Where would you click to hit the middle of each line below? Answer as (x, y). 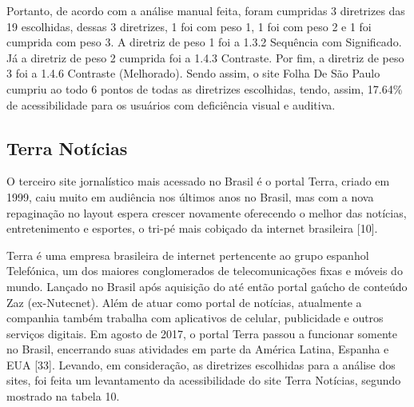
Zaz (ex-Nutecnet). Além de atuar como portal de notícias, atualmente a (184, 302)
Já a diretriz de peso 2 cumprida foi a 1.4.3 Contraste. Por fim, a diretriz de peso (205, 57)
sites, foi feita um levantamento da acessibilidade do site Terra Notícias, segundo (204, 380)
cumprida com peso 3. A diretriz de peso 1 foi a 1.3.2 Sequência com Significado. (204, 42)
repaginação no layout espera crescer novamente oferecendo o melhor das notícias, (207, 212)
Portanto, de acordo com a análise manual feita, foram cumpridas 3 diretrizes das (206, 10)
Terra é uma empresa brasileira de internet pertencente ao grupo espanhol (188, 255)
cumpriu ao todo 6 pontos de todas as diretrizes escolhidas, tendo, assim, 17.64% (205, 88)
